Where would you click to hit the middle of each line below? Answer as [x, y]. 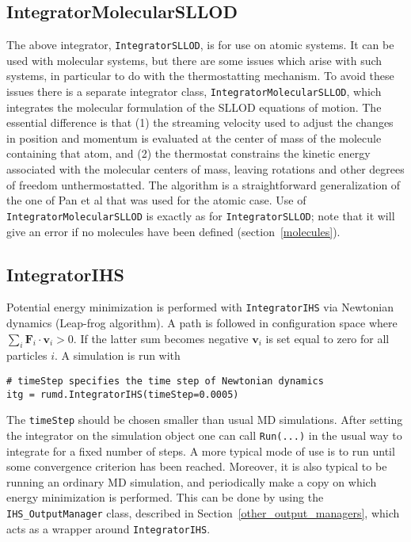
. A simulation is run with [117, 355]
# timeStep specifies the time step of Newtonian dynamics [165, 381]
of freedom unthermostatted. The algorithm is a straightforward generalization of [204, 184]
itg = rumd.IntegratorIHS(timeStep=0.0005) [123, 394]
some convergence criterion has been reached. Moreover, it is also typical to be [197, 466]
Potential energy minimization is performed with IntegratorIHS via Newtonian [200, 307]
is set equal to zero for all [327, 338]
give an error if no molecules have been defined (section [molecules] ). [173, 231]
